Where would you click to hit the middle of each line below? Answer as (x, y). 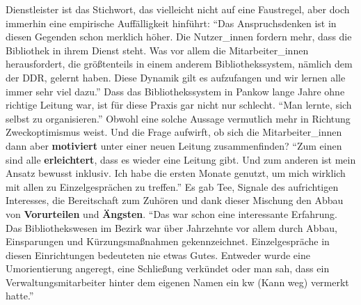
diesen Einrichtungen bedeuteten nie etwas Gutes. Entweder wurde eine (158, 255)
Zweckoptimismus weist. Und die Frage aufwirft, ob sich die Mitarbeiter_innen (174, 132)
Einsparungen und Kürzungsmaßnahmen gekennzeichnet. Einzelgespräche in (168, 241)
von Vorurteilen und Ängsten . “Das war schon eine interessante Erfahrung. (171, 213)
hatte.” (20, 296)
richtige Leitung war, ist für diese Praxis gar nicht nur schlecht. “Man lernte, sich (179, 105)
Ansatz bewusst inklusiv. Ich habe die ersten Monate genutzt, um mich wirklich (176, 173)
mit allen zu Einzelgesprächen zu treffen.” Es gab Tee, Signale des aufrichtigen (172, 186)
